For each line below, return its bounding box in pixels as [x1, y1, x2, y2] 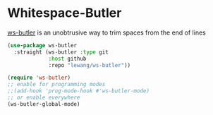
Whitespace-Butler [7, 5, 122, 21]
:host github [48, 55, 87, 62]
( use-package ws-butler [7, 42, 78, 49]
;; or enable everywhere [7, 94, 80, 102]
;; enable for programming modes [7, 81, 106, 88]
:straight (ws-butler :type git [13, 48, 109, 56]
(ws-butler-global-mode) [7, 100, 80, 107]
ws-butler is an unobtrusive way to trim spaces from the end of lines [7, 28, 206, 37]
